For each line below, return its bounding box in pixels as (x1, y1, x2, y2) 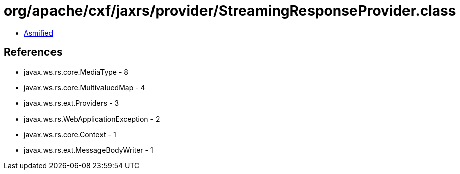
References (4, 46, 63, 59)
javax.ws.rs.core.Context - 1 (24, 130, 116, 139)
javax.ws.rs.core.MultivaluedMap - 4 (24, 83, 145, 92)
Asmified (24, 28, 54, 37)
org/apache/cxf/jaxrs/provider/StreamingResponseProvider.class (4, 2, 456, 19)
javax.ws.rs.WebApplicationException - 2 (24, 114, 160, 123)
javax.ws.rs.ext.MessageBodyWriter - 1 (24, 145, 154, 154)
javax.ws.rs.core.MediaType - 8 (24, 67, 128, 76)
